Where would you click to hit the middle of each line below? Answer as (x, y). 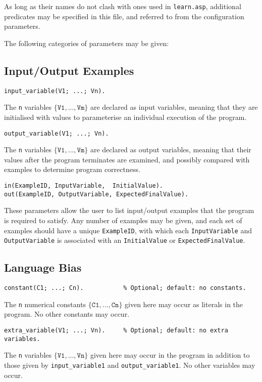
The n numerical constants (45, 304)
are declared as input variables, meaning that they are (174, 107)
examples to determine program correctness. (72, 169)
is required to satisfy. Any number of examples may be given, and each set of (123, 220)
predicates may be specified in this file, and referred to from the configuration (124, 16)
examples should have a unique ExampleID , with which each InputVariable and (128, 230)
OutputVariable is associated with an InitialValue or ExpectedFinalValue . (125, 240)
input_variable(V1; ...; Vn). (55, 91)
